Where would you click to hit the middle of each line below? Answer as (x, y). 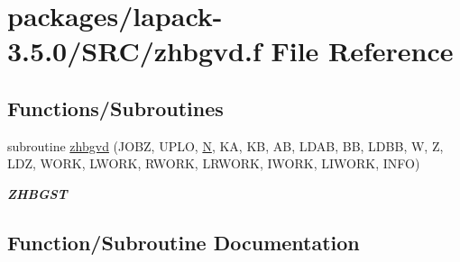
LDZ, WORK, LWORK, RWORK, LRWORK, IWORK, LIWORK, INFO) (214, 163)
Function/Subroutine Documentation (184, 242)
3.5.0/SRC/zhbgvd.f (134, 51)
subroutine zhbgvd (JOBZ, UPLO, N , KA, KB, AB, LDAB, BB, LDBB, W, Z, (225, 145)
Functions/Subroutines (115, 108)
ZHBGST (37, 193)
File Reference (362, 51)
